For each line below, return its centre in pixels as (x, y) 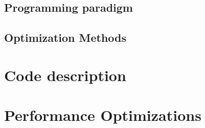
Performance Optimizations (103, 115)
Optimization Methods (65, 37)
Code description (65, 75)
